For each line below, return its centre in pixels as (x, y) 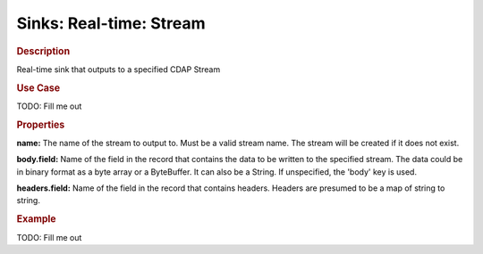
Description (43, 51)
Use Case (38, 87)
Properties (41, 125)
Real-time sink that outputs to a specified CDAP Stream (119, 69)
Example (37, 219)
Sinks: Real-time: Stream (111, 23)
